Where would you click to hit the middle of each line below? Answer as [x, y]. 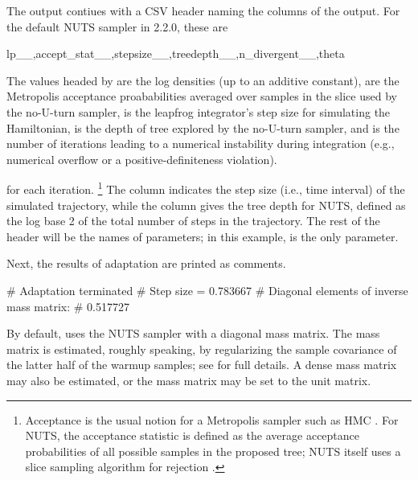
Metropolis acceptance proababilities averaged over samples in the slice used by [202, 96]
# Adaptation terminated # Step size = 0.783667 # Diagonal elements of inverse [207, 290]
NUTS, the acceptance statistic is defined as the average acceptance [193, 435]
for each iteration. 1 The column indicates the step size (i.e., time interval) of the [206, 188]
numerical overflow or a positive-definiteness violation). [142, 159]
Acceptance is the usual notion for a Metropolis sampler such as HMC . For [212, 419]
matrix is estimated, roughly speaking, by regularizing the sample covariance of [202, 349]
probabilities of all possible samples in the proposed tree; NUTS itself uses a [213, 451]
